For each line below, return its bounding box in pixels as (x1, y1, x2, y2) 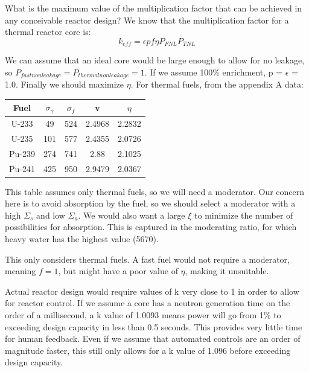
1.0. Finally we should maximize (5, 78, 124, 91)
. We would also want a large (78, 208, 185, 221)
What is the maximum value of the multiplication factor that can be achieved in (5, 2, 302, 14)
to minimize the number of (194, 208, 293, 221)
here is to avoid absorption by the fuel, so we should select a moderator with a (5, 197, 296, 210)
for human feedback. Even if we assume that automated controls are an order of (5, 332, 301, 345)
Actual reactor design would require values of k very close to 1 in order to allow (5, 284, 299, 297)
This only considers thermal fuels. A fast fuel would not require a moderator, (5, 252, 290, 265)
